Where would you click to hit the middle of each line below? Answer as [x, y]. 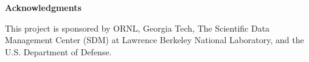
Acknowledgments [43, 7]
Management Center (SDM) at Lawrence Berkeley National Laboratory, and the [154, 40]
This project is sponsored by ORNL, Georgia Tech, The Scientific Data [137, 28]
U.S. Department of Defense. [58, 51]
